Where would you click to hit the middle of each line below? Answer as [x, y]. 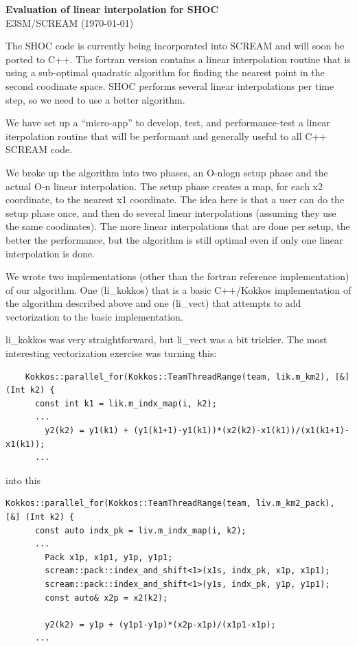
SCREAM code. [39, 149]
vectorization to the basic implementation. [94, 316]
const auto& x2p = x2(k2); [106, 598]
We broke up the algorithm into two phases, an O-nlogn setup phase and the [167, 172]
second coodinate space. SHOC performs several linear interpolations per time [170, 85]
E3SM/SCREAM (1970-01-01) [70, 22]
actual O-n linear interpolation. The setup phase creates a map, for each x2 [164, 186]
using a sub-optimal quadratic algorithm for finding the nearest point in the [165, 72]
